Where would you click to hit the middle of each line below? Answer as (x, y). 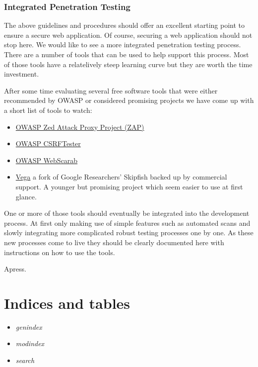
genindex (29, 326)
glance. (26, 196)
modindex (30, 343)
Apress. (15, 269)
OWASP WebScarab (47, 160)
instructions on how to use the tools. (60, 252)
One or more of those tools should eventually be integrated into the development (127, 213)
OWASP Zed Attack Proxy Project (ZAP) (80, 127)
